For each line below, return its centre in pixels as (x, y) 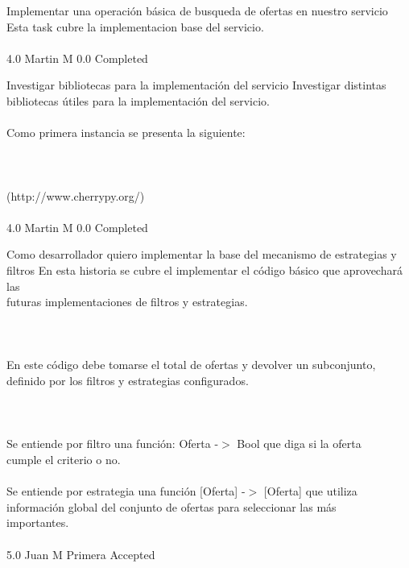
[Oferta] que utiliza (310, 491)
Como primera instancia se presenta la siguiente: (126, 133)
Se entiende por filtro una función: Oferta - (113, 444)
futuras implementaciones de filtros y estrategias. (127, 302)
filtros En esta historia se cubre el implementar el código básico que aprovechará (204, 269)
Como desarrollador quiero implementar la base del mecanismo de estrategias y (202, 254)
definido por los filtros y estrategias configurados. (128, 381)
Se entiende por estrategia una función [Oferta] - (126, 491)
